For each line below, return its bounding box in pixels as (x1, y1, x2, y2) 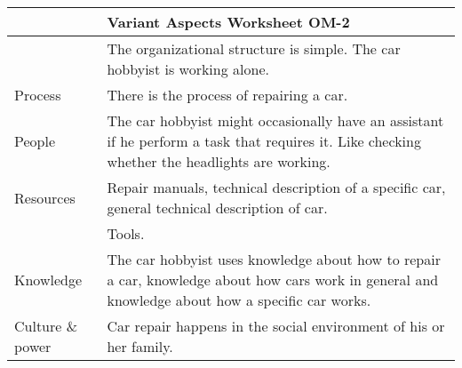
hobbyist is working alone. (107, 59, 269, 79)
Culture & (14, 316, 78, 336)
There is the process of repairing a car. (107, 84, 348, 105)
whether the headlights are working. (107, 151, 331, 172)
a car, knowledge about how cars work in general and (107, 269, 439, 290)
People (14, 131, 56, 151)
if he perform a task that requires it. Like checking (107, 131, 421, 151)
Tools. (107, 223, 145, 244)
